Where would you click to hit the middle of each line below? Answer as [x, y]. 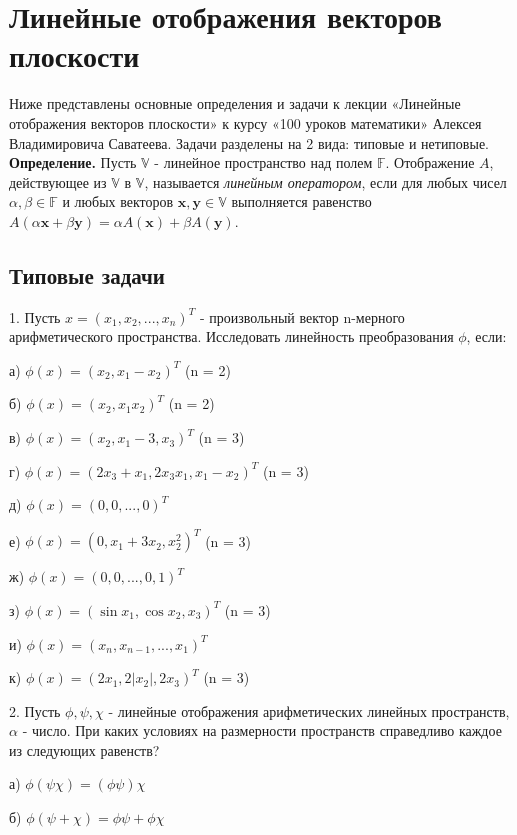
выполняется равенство [301, 201]
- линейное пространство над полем [263, 162]
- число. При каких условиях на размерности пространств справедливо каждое [262, 730]
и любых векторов [118, 201]
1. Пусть [35, 316]
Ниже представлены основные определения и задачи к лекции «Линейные [235, 103]
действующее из [58, 181]
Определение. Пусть [73, 162]
